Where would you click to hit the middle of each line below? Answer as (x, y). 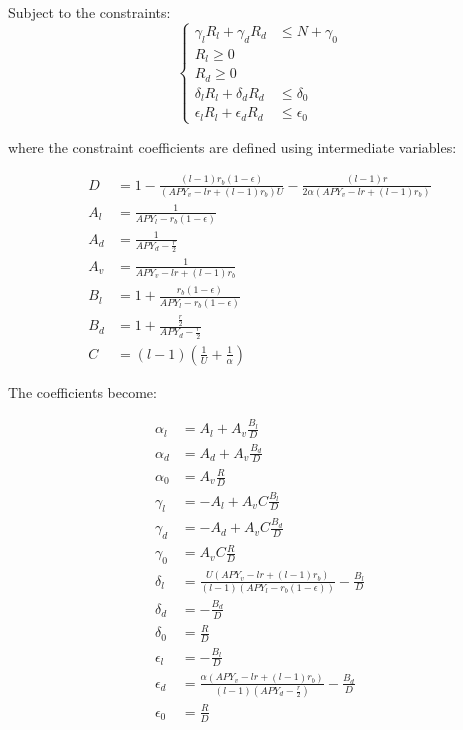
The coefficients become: (82, 391)
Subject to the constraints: (89, 12)
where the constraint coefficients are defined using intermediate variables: (232, 146)
